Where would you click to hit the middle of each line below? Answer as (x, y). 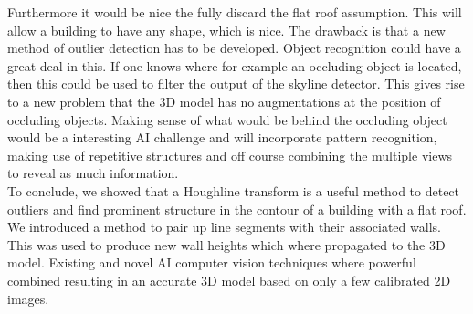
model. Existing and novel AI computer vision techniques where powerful (212, 262)
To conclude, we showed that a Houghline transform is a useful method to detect (234, 190)
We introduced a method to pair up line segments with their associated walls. (224, 227)
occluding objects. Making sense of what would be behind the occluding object (227, 119)
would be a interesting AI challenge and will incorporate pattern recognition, (222, 137)
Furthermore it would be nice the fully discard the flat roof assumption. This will (235, 12)
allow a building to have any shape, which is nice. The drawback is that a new (226, 30)
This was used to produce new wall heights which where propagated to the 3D (226, 244)
